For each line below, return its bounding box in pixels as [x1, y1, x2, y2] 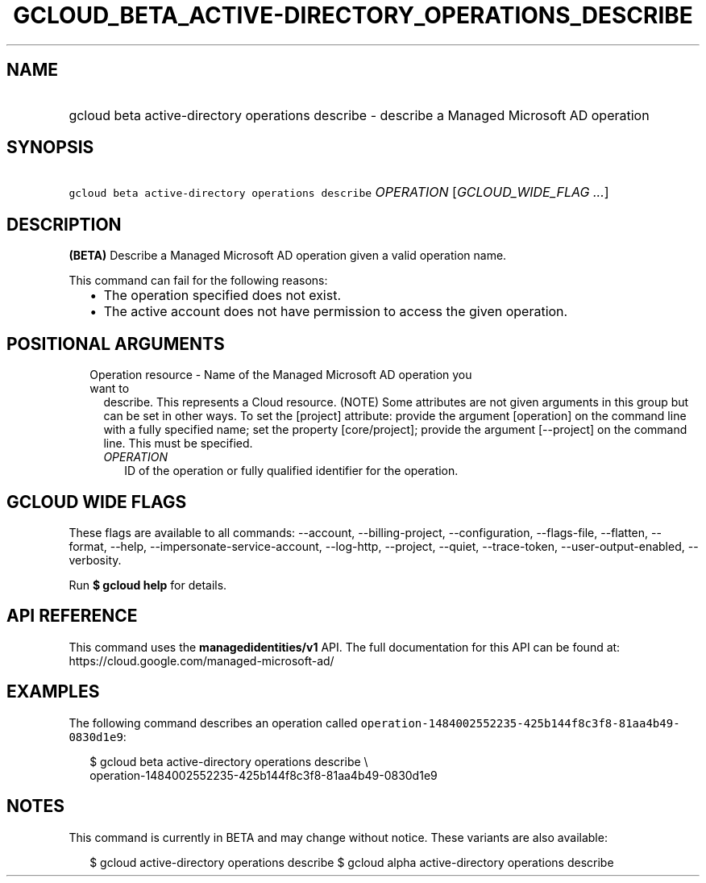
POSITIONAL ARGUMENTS [6, 333, 225, 354]
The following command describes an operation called [69, 715, 358, 730]
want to [89, 381, 130, 396]
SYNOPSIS [6, 137, 94, 158]
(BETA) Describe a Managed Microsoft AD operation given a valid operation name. [69, 248, 507, 263]
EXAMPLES [6, 681, 100, 702]
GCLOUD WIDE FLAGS [6, 491, 187, 512]
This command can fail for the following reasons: [69, 273, 328, 288]
